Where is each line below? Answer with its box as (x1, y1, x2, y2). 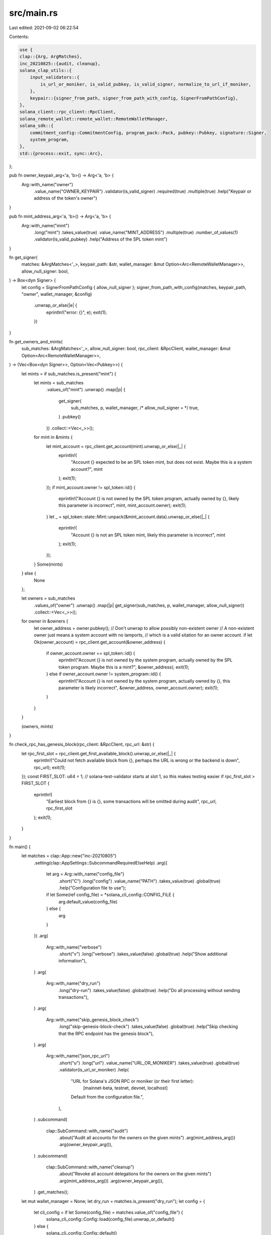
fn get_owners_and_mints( (9, 338, 63, 344)
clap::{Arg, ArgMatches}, (19, 54, 82, 59)
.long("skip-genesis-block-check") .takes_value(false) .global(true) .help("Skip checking (58, 1024, 238, 1029)
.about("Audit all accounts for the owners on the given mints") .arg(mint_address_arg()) (58, 1134, 235, 1141)
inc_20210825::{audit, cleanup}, (19, 61, 101, 66)
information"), (58, 958, 87, 964)
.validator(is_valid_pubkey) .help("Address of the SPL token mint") (34, 236, 168, 242)
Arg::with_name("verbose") (46, 944, 102, 950)
